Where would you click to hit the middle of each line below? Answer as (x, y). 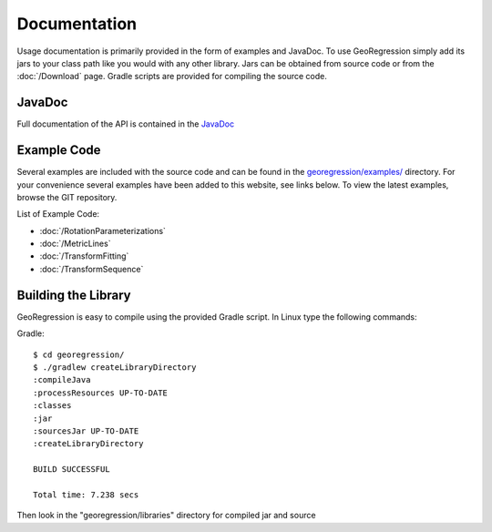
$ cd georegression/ (79, 354)
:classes (52, 406)
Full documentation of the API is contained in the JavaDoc (126, 124)
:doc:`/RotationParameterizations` (102, 230)
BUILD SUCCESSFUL (72, 470)
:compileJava (62, 380)
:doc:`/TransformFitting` (84, 256)
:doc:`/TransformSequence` (92, 269)
